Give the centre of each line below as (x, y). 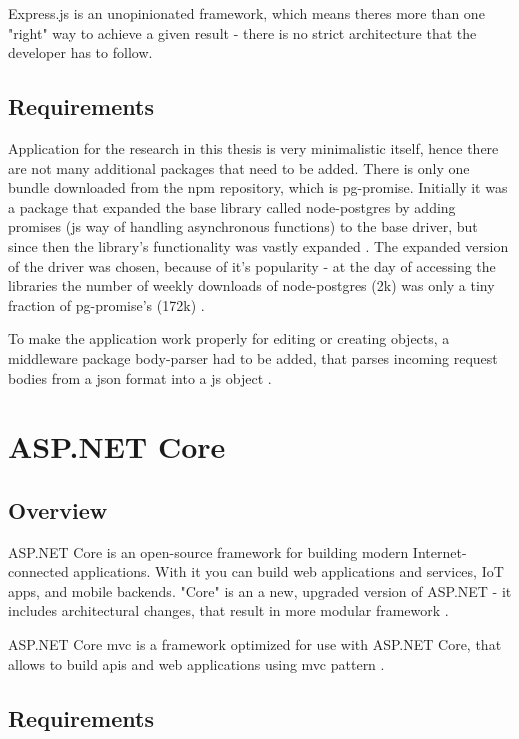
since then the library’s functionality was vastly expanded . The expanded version (258, 245)
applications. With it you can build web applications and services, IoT (288, 571)
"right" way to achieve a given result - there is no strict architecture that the (242, 32)
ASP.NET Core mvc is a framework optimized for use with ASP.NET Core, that (255, 644)
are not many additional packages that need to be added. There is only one (239, 167)
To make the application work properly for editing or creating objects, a (229, 338)
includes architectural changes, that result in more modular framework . (228, 610)
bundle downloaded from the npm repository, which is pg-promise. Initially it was (258, 187)
